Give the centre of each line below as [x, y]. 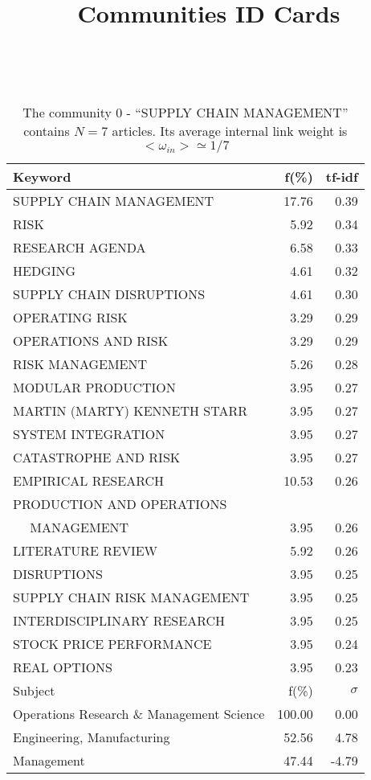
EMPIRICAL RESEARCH [89, 480]
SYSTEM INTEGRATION [89, 433]
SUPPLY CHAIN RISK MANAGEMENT [131, 597]
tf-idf [342, 176]
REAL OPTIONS [63, 667]
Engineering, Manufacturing [92, 737]
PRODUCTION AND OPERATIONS [120, 503]
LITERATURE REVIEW [86, 550]
